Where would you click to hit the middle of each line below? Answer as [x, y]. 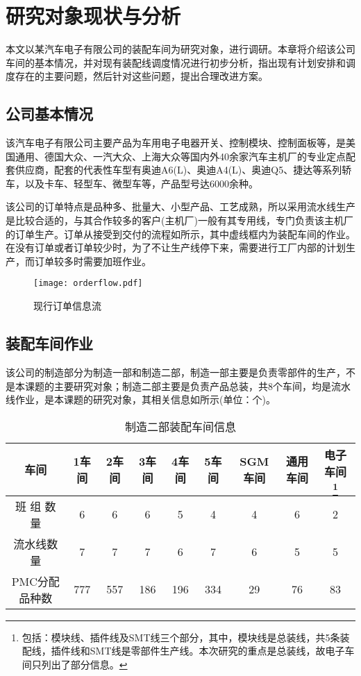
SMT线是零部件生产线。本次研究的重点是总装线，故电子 [217, 651]
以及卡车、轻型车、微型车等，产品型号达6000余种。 [141, 183]
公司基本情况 [49, 113]
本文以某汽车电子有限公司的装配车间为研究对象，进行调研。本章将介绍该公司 [180, 49]
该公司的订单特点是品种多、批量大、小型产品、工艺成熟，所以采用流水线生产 [180, 206]
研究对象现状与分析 [93, 16]
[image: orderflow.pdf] [88, 284]
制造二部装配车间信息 [180, 426]
